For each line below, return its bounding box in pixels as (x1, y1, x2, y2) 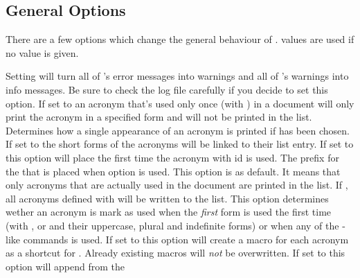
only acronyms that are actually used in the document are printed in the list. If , (6, 177, 348, 192)
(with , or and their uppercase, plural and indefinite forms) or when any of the (6, 218, 339, 232)
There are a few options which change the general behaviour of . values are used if (6, 32, 354, 46)
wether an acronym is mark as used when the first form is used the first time (6, 205, 332, 219)
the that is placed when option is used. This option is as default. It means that (6, 164, 341, 178)
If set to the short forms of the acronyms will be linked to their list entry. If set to (6, 137, 354, 151)
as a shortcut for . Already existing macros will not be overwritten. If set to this (6, 245, 345, 260)
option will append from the (6, 259, 125, 273)
